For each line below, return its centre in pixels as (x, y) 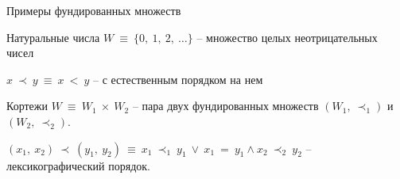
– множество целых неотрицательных (287, 37)
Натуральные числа (53, 37)
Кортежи (27, 106)
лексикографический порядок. (78, 165)
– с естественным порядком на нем (178, 79)
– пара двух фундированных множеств (225, 106)
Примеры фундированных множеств (94, 10)
